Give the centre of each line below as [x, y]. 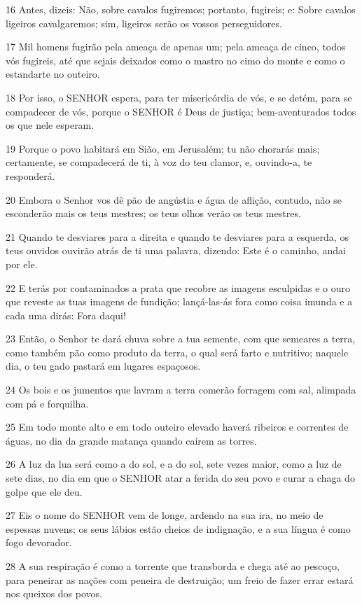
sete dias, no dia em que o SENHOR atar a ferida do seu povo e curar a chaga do [180, 478]
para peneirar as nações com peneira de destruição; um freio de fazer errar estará [180, 579]
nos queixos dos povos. [54, 593]
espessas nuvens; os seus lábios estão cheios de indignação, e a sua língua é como [178, 528]
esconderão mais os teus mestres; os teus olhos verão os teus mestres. [153, 213]
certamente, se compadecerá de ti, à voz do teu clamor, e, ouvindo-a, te [159, 162]
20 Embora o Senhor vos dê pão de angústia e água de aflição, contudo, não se [174, 199]
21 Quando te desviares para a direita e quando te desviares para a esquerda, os [177, 236]
